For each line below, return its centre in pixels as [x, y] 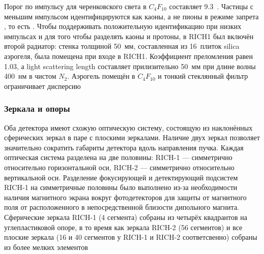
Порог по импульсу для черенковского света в [75, 6]
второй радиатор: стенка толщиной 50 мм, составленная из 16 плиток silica [122, 46]
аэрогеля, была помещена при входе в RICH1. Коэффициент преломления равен [128, 56]
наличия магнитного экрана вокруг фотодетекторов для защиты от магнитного [125, 197]
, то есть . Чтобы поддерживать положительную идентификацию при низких [123, 26]
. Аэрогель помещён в [101, 76]
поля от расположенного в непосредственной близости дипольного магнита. [122, 207]
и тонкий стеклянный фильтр [203, 76]
